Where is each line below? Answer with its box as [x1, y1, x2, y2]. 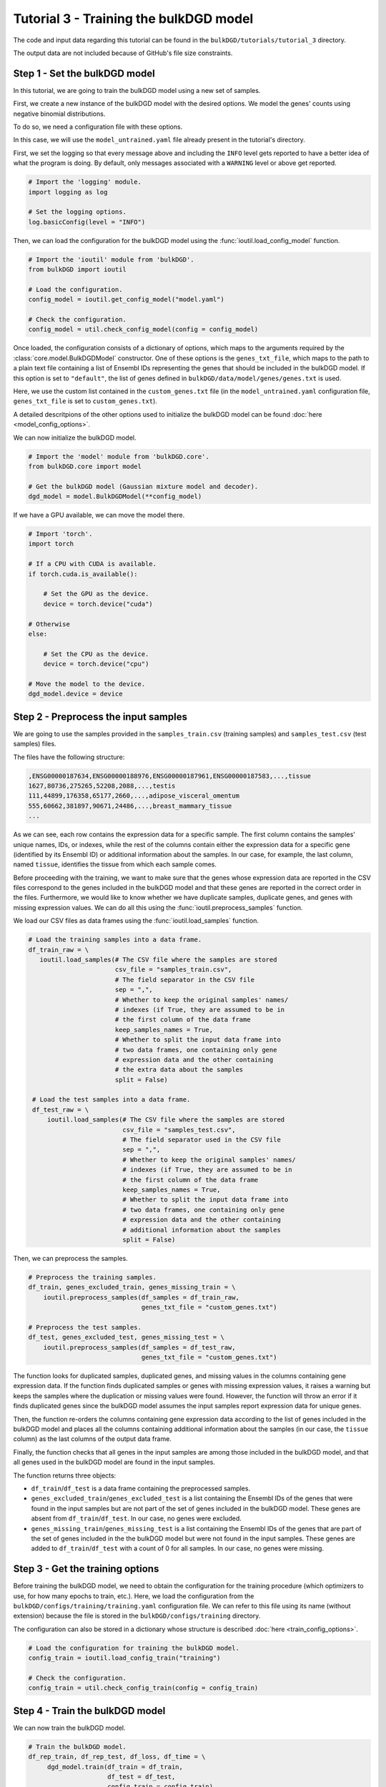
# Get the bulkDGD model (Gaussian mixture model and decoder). [28, 482, 259, 490]
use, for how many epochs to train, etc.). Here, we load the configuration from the [13, 1591, 254, 1600]
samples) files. [13, 740, 56, 748]
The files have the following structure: [13, 753, 125, 761]
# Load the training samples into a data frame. [28, 936, 202, 944]
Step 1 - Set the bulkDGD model [13, 67, 155, 79]
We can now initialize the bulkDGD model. [13, 433, 137, 442]
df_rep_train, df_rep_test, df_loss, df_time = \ [28, 1753, 206, 1761]
